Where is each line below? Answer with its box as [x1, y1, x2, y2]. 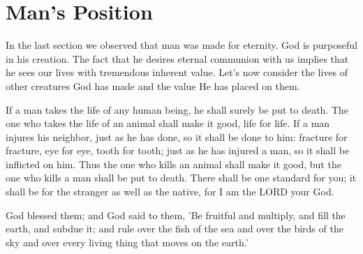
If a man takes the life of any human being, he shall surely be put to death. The [6, 102, 349, 117]
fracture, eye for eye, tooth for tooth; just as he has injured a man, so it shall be [6, 143, 350, 158]
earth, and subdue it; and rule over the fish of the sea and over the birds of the [6, 221, 343, 236]
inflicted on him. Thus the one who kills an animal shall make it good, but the [6, 156, 341, 171]
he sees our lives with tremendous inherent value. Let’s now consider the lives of [6, 65, 348, 80]
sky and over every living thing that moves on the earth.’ [6, 234, 249, 249]
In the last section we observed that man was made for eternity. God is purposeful [6, 38, 357, 52]
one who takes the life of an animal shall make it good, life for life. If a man [6, 116, 330, 130]
